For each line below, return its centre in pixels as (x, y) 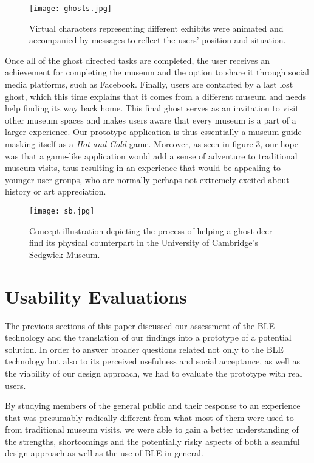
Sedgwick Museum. (65, 254)
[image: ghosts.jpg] (71, 9)
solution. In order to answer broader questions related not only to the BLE (144, 349)
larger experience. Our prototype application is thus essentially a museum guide (153, 132)
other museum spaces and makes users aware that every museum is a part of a (151, 120)
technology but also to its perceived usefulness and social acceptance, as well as (152, 361)
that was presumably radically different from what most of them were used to (149, 417)
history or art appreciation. (56, 191)
